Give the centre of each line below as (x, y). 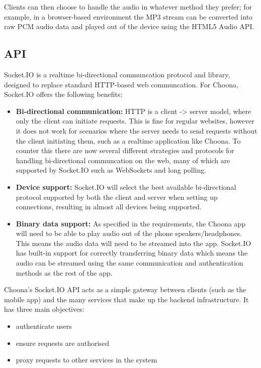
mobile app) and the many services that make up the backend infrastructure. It (126, 299)
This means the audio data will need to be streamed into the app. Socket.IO (134, 243)
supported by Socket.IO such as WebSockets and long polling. (111, 170)
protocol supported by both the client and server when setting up (117, 197)
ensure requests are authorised (62, 343)
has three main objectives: (44, 309)
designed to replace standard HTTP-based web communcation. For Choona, (121, 84)
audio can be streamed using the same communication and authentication (129, 263)
